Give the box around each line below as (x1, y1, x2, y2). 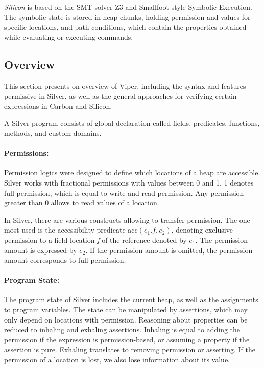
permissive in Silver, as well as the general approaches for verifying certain (4, 90, 237, 101)
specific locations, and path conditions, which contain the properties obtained (4, 21, 247, 32)
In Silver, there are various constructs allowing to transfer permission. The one (4, 214, 250, 225)
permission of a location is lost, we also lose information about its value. (4, 354, 230, 365)
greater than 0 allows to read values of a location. (4, 197, 159, 208)
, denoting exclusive (171, 224, 233, 235)
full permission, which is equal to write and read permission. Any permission (4, 187, 244, 198)
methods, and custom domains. (4, 127, 102, 138)
